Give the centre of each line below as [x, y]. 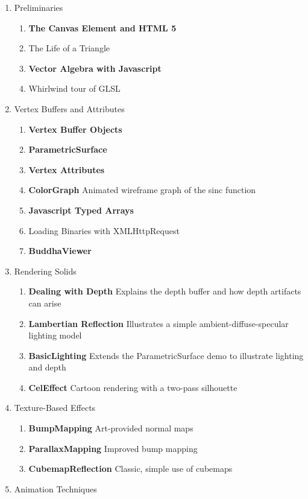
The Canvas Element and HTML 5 [102, 27]
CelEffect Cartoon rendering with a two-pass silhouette [133, 387]
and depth [47, 367]
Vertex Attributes [67, 169]
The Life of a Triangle [69, 48]
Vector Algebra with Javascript [95, 68]
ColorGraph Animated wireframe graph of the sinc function [142, 190]
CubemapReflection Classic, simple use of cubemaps [130, 469]
